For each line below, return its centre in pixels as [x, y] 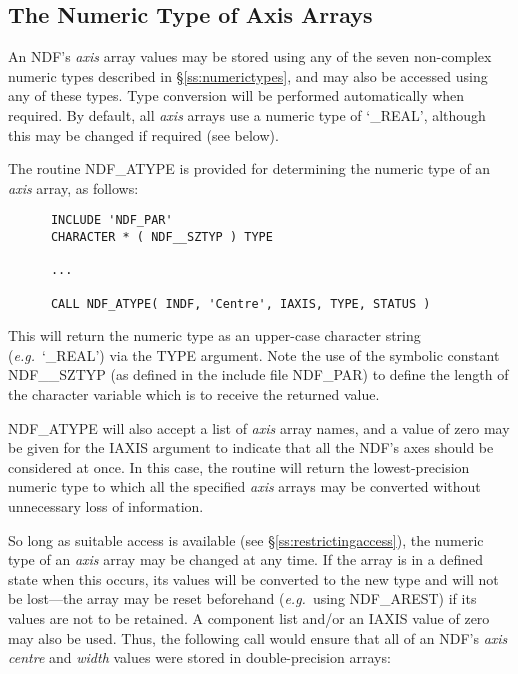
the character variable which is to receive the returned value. [194, 394]
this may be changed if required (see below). [143, 134]
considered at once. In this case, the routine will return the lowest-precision [239, 466]
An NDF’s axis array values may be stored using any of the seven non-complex [250, 56]
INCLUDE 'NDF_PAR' [111, 220]
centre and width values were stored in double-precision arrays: [199, 657]
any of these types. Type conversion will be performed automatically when [236, 95]
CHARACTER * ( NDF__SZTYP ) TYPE [161, 237]
